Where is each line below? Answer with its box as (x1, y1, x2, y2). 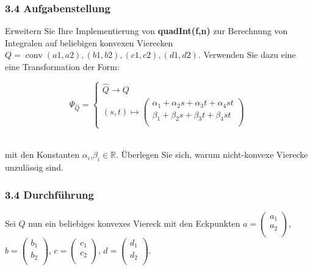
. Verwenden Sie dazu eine (198, 48, 296, 61)
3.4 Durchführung (5, 187, 94, 202)
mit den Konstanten (5, 148, 80, 161)
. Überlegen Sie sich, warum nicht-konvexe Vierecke (116, 148, 308, 161)
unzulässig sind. (5, 161, 63, 174)
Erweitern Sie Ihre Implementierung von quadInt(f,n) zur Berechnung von (5, 24, 288, 37)
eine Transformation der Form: (5, 60, 120, 73)
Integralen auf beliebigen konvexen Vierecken (5, 36, 173, 49)
